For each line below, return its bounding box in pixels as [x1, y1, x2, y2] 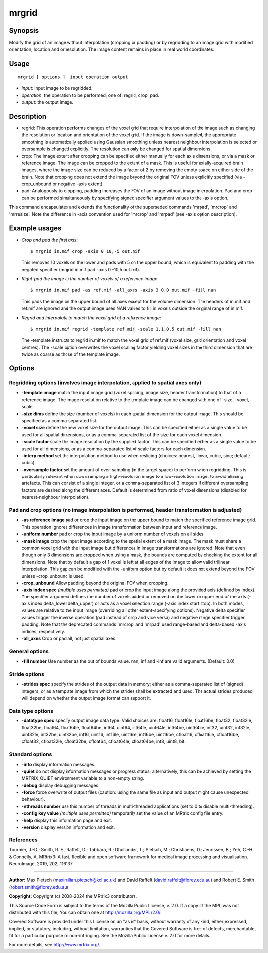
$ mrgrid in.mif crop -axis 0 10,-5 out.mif [30, 248, 141, 254]
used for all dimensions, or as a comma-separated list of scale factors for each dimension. [21, 446, 207, 452]
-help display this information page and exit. [21, 817, 112, 823]
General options [9, 648, 49, 655]
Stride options [9, 670, 44, 677]
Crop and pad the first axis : [21, 237, 78, 243]
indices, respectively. [21, 628, 65, 634]
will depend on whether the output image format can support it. [21, 695, 151, 701]
